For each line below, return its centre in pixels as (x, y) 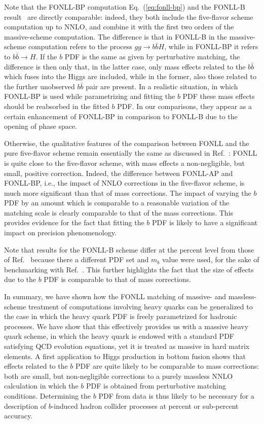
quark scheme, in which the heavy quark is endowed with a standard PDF (119, 336)
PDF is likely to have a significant (205, 222)
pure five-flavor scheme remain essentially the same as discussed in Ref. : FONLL (131, 153)
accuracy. (18, 416)
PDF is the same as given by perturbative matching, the (152, 56)
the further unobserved (40, 86)
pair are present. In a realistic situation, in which (162, 86)
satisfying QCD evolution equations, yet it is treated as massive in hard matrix (127, 346)
